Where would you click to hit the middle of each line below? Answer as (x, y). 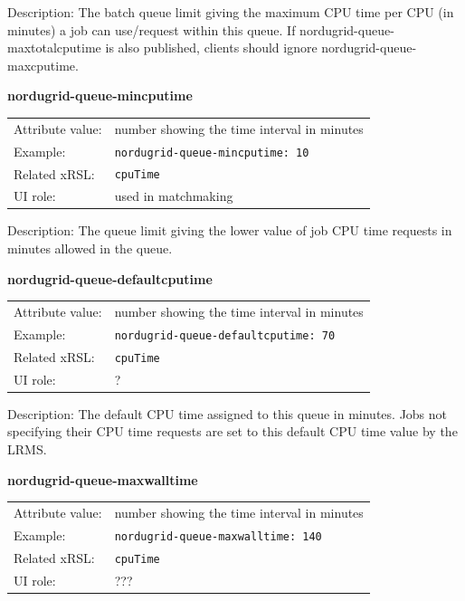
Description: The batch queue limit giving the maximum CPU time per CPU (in (231, 12)
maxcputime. (43, 65)
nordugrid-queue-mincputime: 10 (212, 153)
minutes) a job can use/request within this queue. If (152, 29)
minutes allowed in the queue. (90, 248)
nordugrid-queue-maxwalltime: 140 (218, 536)
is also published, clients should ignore (211, 48)
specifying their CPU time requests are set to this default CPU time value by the (232, 431)
